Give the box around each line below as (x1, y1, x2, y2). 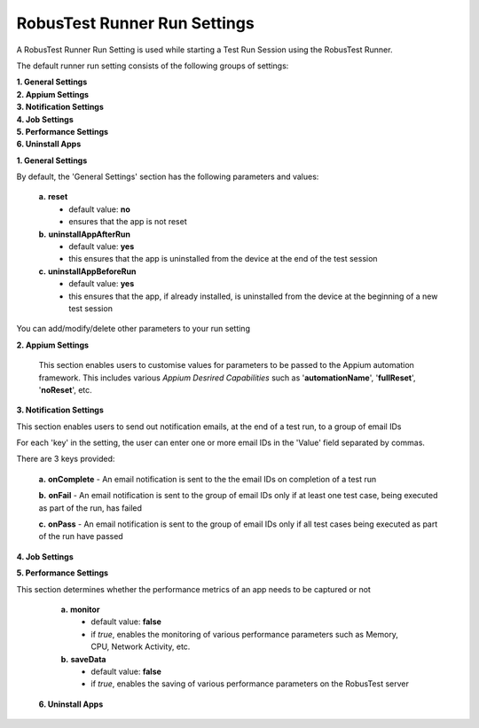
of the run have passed (38, 531, 123, 542)
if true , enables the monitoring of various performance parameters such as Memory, (90, 629, 399, 639)
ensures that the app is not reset (68, 216, 188, 227)
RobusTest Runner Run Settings (16, 13, 255, 33)
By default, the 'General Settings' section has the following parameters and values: (16, 171, 319, 182)
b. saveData (60, 654, 106, 664)
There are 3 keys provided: (16, 453, 115, 465)
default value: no (68, 204, 130, 215)
